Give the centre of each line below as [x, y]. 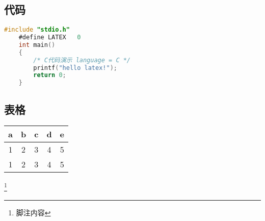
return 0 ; [50, 75]
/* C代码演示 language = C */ [82, 60]
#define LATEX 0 [50, 38]
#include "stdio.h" [37, 30]
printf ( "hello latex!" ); [75, 68]
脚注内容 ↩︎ [33, 212]
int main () [37, 45]
